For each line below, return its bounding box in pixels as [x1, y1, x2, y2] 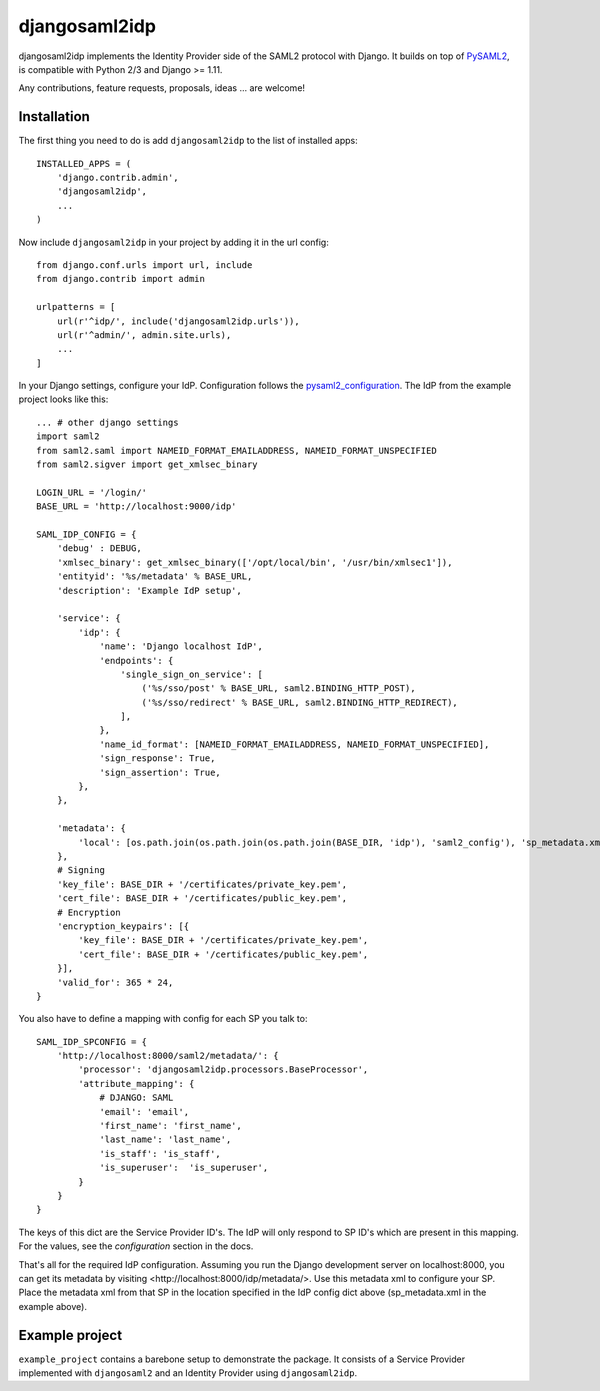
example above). [18, 1300, 87, 1312]
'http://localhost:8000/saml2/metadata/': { [56, 1050, 279, 1062]
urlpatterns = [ [36, 301, 116, 313]
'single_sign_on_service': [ [120, 668, 264, 680]
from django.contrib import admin [36, 273, 205, 285]
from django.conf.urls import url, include [36, 259, 253, 270]
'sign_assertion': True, [99, 766, 222, 778]
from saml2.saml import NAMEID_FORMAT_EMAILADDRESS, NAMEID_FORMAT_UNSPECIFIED [36, 445, 437, 456]
